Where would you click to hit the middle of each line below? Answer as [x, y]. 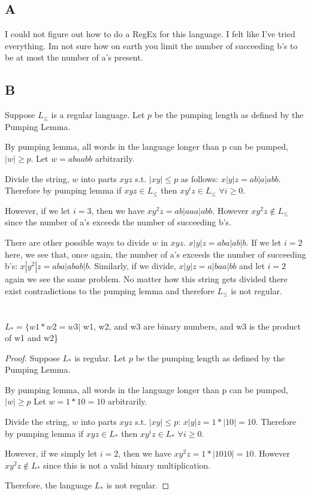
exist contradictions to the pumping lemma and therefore [110, 290]
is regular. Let [100, 357]
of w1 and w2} [32, 338]
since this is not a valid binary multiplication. [127, 465]
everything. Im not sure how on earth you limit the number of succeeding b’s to [151, 45]
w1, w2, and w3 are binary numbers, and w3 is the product [192, 326]
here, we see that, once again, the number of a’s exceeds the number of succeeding [155, 254]
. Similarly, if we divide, [132, 266]
